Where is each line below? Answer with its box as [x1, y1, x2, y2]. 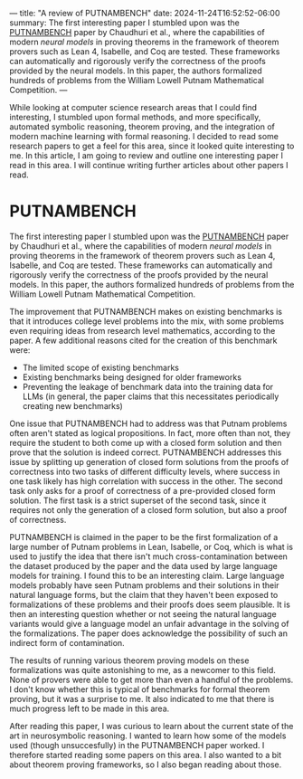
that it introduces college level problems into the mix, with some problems [9, 316, 285, 327]
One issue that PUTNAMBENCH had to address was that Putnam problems [9, 418, 288, 429]
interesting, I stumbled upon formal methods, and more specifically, [9, 112, 261, 122]
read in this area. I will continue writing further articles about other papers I [9, 160, 289, 170]
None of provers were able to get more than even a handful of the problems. [9, 674, 294, 685]
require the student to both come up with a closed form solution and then [9, 437, 282, 448]
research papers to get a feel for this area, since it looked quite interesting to [9, 140, 295, 151]
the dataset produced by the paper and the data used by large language [9, 560, 278, 571]
